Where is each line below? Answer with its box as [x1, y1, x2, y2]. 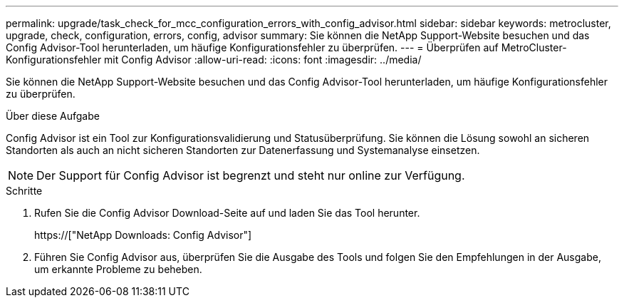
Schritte [6, 185, 43, 197]
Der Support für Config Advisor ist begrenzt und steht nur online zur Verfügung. [36, 168, 465, 183]
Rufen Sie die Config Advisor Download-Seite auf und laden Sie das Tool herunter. [34, 207, 420, 219]
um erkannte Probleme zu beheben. [34, 263, 202, 275]
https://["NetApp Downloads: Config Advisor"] [34, 229, 252, 241]
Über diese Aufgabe [6, 110, 100, 122]
